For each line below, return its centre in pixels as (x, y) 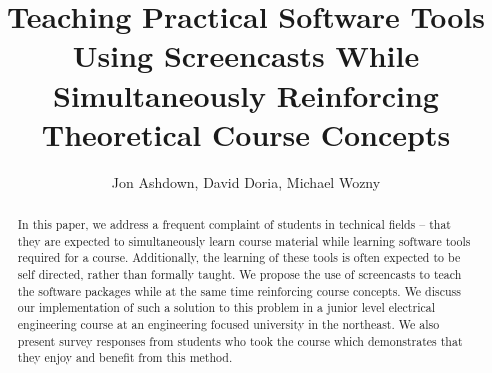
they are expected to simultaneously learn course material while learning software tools (244, 240)
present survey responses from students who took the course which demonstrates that (240, 340)
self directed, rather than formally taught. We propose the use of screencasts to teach (239, 274)
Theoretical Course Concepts (246, 133)
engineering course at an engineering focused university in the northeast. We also (228, 324)
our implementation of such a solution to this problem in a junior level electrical (226, 307)
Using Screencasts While (246, 55)
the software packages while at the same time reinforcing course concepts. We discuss (239, 290)
